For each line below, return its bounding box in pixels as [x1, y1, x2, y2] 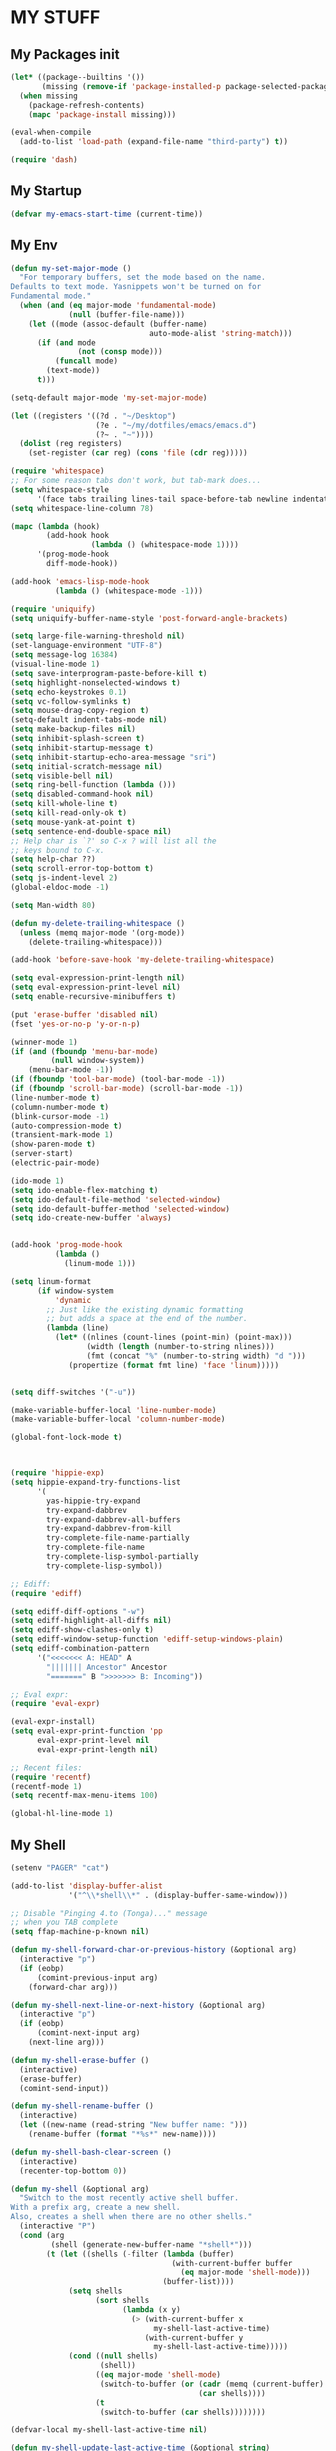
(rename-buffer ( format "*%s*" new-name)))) [28, 2129, 217, 2140]
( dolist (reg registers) [19, 439, 123, 449]
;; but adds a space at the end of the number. [46, 1314, 248, 1324]
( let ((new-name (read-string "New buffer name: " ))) [19, 2120, 248, 2130]
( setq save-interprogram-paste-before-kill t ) [10, 668, 208, 678]
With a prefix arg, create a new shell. [10, 2202, 182, 2213]
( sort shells [95, 2296, 150, 2306]
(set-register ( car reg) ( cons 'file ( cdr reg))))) [28, 448, 248, 458]
